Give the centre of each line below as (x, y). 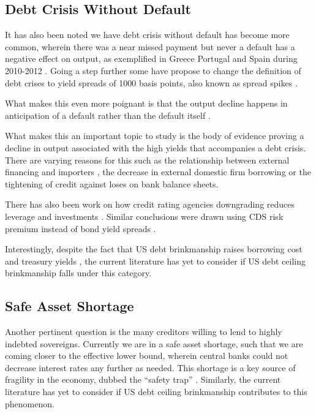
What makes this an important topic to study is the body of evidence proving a (155, 136)
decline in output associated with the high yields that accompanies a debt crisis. (156, 147)
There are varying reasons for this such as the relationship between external (147, 160)
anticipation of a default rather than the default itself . (108, 115)
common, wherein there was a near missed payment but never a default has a (150, 46)
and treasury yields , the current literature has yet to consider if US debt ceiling (155, 261)
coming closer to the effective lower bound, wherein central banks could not (147, 356)
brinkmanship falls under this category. (78, 273)
